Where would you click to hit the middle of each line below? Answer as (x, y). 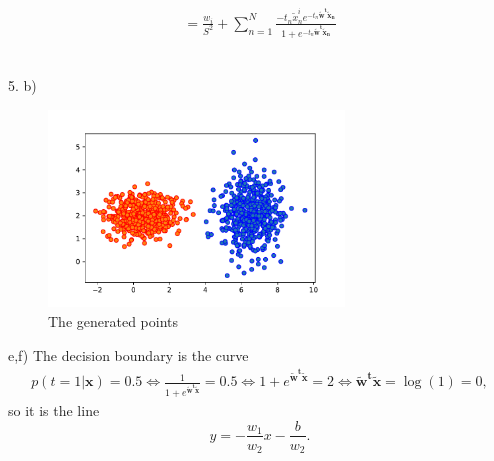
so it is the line (54, 409)
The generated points (113, 321)
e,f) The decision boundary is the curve (128, 354)
